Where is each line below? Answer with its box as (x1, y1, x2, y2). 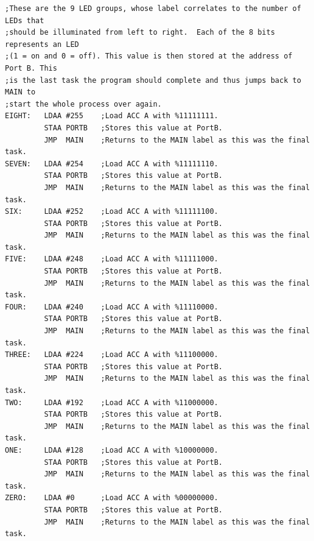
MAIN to (5, 88, 36, 97)
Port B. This (5, 63, 57, 72)
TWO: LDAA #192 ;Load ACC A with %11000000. (5, 398, 218, 407)
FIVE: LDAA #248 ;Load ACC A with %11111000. (5, 255, 218, 264)
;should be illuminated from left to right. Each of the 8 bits (5, 28, 275, 37)
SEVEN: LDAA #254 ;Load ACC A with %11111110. (5, 159, 218, 168)
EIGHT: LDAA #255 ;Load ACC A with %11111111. (5, 111, 218, 121)
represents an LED (5, 40, 79, 49)
